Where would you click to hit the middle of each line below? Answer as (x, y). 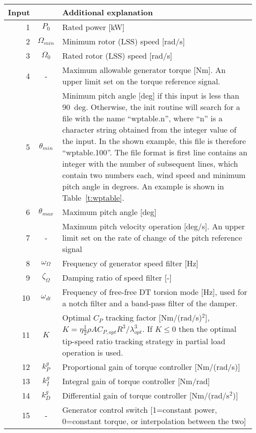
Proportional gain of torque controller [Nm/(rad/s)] (151, 366)
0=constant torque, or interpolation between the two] (154, 421)
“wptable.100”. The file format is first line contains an (155, 152)
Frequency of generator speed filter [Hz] (130, 263)
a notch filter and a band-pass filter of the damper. (150, 303)
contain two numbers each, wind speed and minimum (154, 175)
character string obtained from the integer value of (149, 129)
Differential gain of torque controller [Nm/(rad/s (146, 395)
